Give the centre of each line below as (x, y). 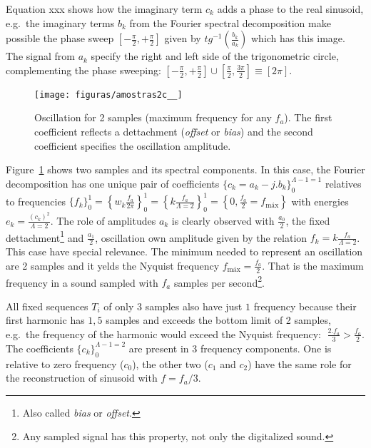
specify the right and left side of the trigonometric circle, (215, 56)
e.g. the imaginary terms (60, 22)
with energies (320, 201)
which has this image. (298, 38)
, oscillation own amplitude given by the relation (201, 237)
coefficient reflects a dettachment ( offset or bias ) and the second (174, 132)
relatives (343, 183)
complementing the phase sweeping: (83, 70)
